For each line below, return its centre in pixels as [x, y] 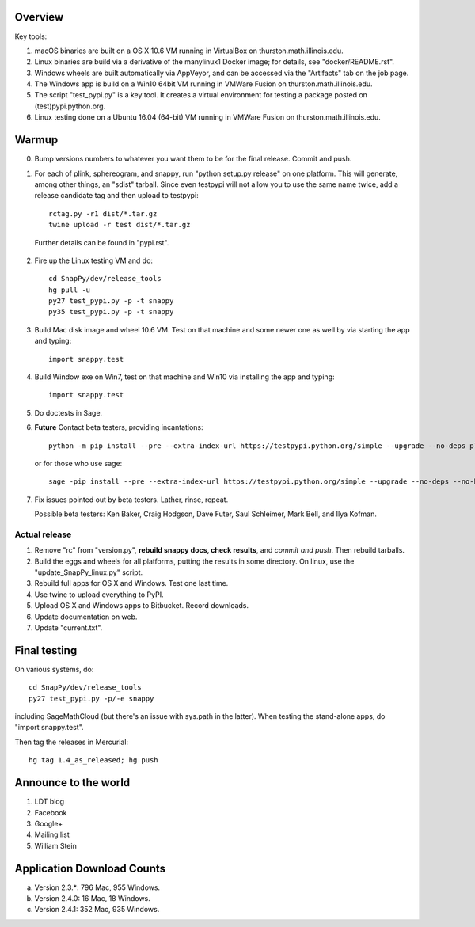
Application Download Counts [90, 868]
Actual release [43, 534]
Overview [39, 17]
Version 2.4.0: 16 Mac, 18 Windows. [92, 899]
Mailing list [52, 834]
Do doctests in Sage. [68, 412]
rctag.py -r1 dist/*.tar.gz [103, 213]
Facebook [51, 812]
